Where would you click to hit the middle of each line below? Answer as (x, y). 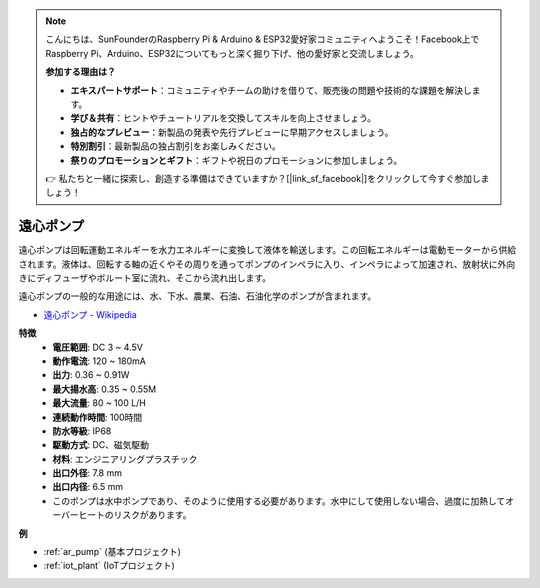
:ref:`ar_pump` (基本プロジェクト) (112, 552)
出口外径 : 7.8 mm (87, 473)
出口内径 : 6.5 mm (88, 487)
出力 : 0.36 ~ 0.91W (91, 375)
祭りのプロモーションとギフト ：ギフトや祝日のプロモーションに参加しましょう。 (236, 160)
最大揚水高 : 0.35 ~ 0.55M (104, 389)
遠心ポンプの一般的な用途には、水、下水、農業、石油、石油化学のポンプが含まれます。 (197, 296)
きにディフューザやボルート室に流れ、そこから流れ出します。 (145, 277)
